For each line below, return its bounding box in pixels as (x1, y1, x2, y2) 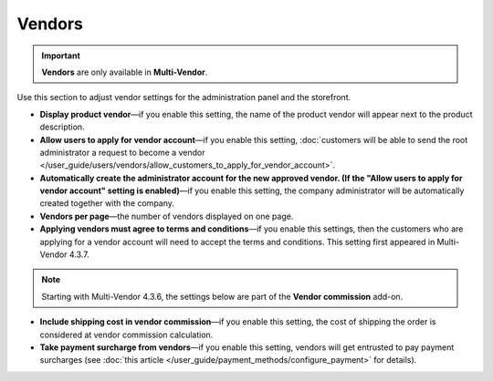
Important (41, 50, 81, 61)
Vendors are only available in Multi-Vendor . (41, 67, 208, 77)
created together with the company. (39, 198, 175, 209)
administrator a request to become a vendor (39, 147, 205, 158)
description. (39, 121, 86, 132)
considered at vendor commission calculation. (39, 329, 214, 340)
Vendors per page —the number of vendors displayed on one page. (39, 211, 294, 221)
